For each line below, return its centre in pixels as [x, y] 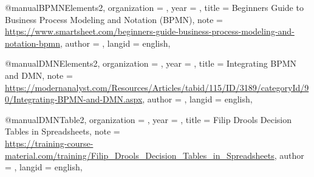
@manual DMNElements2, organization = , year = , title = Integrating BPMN [151, 63]
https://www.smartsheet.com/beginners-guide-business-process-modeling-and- [150, 31]
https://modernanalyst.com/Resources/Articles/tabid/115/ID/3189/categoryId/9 [157, 87]
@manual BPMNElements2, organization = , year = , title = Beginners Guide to [154, 7]
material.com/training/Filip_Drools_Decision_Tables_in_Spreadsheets [140, 155]
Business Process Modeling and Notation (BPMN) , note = [114, 19]
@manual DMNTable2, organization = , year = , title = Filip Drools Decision [148, 119]
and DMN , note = [39, 75]
